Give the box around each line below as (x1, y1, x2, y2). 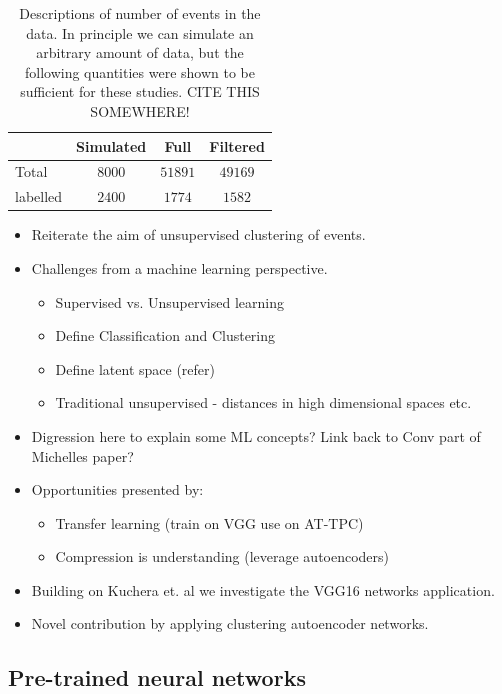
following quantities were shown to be (24, 61, 255, 82)
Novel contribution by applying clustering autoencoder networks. (31, 613, 429, 634)
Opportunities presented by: (31, 479, 204, 500)
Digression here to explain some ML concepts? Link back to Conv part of (31, 425, 481, 446)
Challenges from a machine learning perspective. (31, 257, 328, 278)
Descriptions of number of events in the (19, 3, 261, 23)
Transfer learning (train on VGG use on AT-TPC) (55, 512, 364, 533)
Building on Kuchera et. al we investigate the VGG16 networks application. (31, 579, 495, 600)
